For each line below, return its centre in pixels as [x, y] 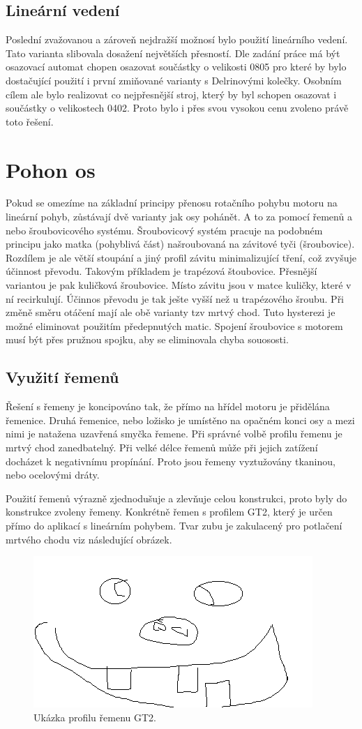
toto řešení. [30, 121]
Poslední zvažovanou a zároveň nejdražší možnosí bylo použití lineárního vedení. [177, 39]
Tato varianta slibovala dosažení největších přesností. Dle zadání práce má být [173, 53]
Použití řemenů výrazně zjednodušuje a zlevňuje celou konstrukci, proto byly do [176, 498]
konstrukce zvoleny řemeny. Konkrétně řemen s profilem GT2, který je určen [169, 512]
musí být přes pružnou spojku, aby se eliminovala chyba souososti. [147, 339]
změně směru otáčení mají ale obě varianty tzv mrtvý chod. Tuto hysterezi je [171, 312]
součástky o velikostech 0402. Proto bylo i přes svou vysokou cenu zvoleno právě [177, 108]
